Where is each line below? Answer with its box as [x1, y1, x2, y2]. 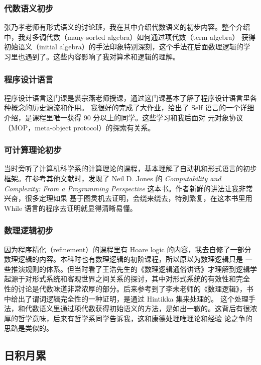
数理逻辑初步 [4, 224, 54, 237]
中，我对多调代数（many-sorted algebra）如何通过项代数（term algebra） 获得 [4, 31, 256, 42]
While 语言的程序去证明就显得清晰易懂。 [4, 202, 137, 213]
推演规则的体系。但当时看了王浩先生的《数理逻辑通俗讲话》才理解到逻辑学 [11, 263, 257, 274]
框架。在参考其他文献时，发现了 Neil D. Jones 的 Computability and [4, 173, 221, 183]
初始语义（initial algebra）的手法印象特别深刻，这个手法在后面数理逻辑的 [4, 41, 243, 52]
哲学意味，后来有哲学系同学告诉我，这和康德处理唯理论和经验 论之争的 [18, 313, 252, 323]
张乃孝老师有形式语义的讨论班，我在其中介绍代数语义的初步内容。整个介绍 [4, 22, 250, 32]
